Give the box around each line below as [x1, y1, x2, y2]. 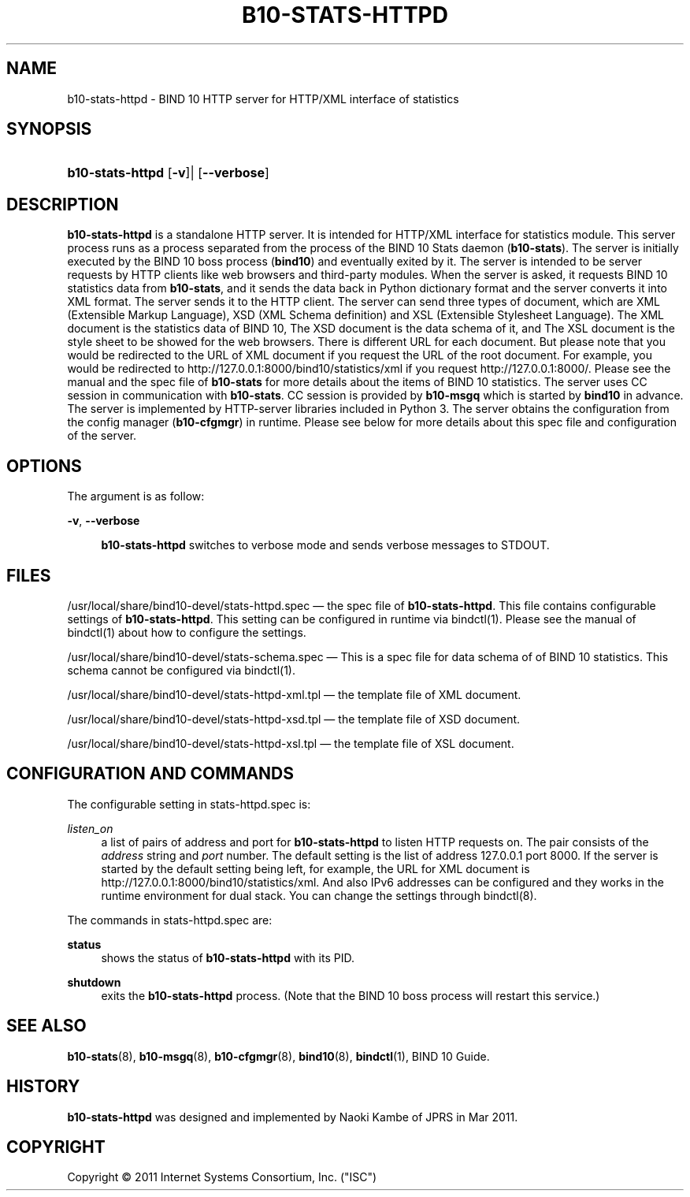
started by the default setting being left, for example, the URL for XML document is [101, 861, 530, 875]
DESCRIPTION [6, 194, 119, 214]
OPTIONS [6, 455, 82, 476]
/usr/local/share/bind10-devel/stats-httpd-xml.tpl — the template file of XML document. [67, 687, 521, 701]
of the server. [67, 429, 137, 443]
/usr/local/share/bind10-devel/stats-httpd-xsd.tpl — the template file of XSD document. [67, 712, 521, 726]
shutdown [67, 975, 121, 989]
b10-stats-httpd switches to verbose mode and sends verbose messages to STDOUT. [101, 538, 550, 552]
